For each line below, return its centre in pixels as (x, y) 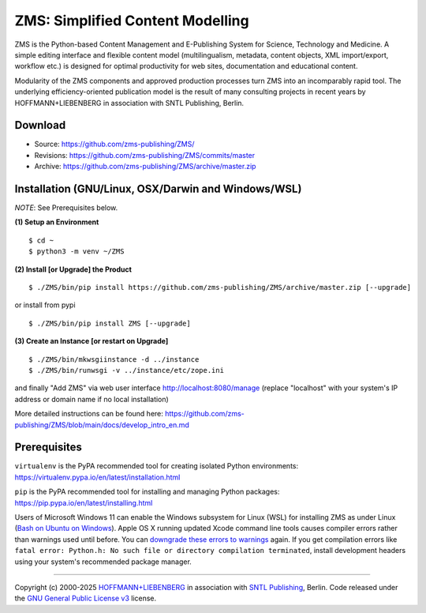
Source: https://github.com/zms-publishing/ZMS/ (114, 144)
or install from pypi (45, 305)
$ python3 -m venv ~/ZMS (77, 252)
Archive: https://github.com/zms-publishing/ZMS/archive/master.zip (145, 167)
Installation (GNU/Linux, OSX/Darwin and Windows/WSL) (158, 189)
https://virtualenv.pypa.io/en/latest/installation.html (97, 477)
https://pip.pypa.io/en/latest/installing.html (84, 502)
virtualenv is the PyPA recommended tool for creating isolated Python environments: (157, 466)
